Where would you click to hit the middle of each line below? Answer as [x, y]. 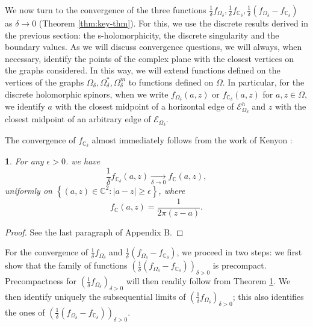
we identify [25, 106]
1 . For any [24, 161]
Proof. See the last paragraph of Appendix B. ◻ [94, 232]
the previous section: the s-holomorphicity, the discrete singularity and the [142, 35]
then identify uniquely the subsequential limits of [95, 296]
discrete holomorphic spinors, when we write [87, 94]
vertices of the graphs [45, 82]
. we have [83, 161]
